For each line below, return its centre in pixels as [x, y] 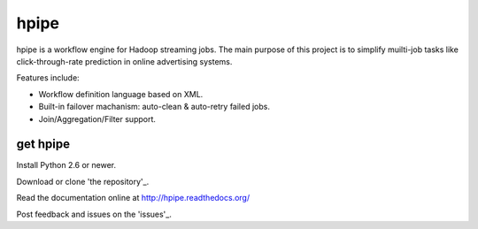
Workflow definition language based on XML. [121, 94]
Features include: [48, 78]
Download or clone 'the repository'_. [83, 181]
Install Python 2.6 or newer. [66, 165]
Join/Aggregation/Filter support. [97, 118]
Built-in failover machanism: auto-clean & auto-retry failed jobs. [154, 107]
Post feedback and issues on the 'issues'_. [94, 214]
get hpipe [43, 145]
